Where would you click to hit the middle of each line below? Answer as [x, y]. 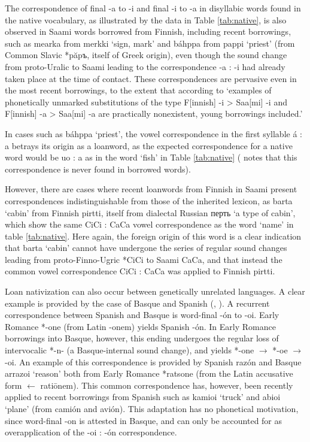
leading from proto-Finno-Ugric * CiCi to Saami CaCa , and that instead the [144, 259]
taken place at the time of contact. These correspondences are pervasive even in [151, 78]
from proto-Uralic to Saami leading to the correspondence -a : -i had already [145, 66]
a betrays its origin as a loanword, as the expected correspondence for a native [149, 145]
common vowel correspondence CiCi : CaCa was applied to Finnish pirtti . [140, 271]
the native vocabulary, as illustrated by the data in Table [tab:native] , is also [146, 19]
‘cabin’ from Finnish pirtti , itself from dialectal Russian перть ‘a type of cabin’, [150, 212]
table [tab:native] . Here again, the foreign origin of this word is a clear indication [153, 236]
